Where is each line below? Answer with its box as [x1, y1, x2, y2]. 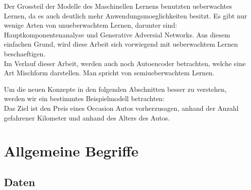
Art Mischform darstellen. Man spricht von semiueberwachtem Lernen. [4, 68, 215, 78]
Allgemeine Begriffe [4, 141, 139, 161]
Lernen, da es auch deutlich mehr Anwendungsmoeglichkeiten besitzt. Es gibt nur [4, 10, 247, 20]
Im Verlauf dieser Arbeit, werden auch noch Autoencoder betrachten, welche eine [4, 58, 246, 68]
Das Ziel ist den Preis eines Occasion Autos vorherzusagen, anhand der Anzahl [4, 103, 239, 113]
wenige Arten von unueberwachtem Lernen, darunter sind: [4, 20, 177, 30]
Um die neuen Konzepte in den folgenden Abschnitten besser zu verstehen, [4, 84, 227, 94]
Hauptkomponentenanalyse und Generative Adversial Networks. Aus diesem [4, 29, 230, 39]
